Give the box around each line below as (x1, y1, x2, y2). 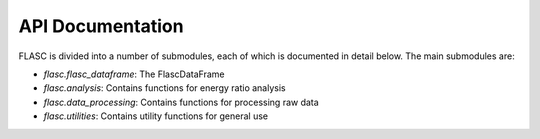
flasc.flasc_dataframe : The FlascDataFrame (43, 68, 225, 80)
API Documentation (18, 15, 184, 37)
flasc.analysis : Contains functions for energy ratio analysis (43, 82, 286, 94)
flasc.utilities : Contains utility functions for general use (43, 110, 269, 122)
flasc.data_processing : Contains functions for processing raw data (43, 96, 319, 108)
